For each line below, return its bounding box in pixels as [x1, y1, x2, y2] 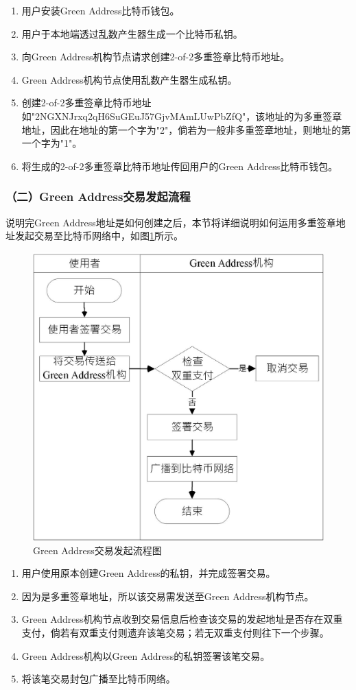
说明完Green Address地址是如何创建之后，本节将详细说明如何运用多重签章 [5, 215, 336, 229]
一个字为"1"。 [21, 136, 82, 150]
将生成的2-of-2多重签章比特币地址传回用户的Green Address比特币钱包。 [21, 158, 338, 173]
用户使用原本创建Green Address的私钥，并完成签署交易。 [21, 566, 276, 580]
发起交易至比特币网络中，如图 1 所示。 [14, 228, 183, 243]
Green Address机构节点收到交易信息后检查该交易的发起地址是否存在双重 [21, 612, 343, 626]
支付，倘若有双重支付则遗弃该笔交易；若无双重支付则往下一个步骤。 [21, 625, 329, 639]
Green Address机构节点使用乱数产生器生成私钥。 [21, 72, 237, 86]
